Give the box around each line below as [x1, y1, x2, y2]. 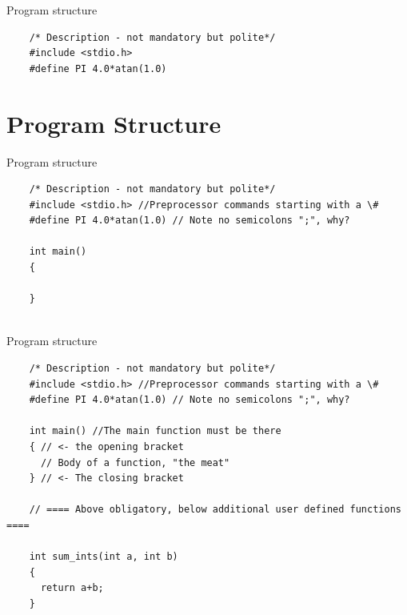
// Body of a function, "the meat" [40, 456, 230, 468]
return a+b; [40, 582, 104, 594]
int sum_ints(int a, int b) [29, 551, 178, 563]
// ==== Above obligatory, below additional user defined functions [29, 504, 401, 516]
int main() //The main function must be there [29, 425, 281, 437]
